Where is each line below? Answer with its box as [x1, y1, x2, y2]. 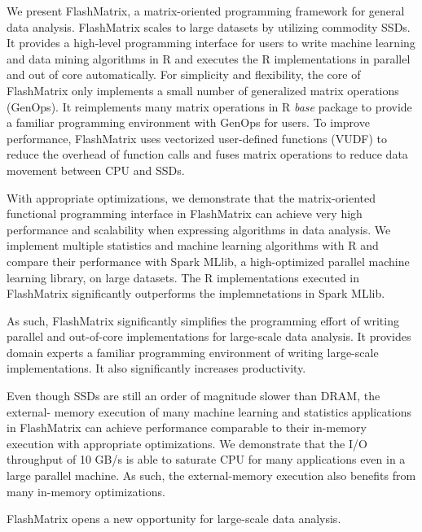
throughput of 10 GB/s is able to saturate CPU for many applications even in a [7, 451, 406, 468]
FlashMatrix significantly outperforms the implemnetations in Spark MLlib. [7, 285, 385, 302]
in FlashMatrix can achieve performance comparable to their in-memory [7, 419, 367, 436]
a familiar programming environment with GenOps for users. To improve [7, 114, 370, 131]
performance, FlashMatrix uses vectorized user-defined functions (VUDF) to [7, 129, 388, 146]
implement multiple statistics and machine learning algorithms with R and [7, 237, 379, 254]
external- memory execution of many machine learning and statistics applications [7, 403, 412, 420]
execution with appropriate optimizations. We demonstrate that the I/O [7, 434, 367, 451]
